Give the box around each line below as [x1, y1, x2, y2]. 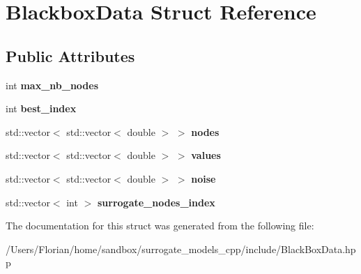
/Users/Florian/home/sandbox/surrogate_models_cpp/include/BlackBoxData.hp [6, 241, 356, 256]
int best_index [6, 101, 77, 116]
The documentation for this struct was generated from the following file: [6, 218, 314, 233]
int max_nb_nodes [6, 77, 99, 92]
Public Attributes [6, 45, 135, 66]
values [191, 148, 221, 162]
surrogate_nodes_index [97, 195, 215, 209]
